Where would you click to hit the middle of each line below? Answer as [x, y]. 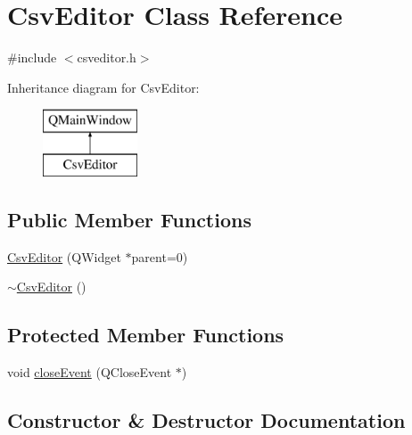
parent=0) [160, 256]
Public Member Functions [129, 219]
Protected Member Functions [146, 335]
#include [32, 57]
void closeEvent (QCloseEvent [90, 372]
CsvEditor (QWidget [64, 256]
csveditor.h [107, 57]
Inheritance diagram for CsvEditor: [103, 87]
